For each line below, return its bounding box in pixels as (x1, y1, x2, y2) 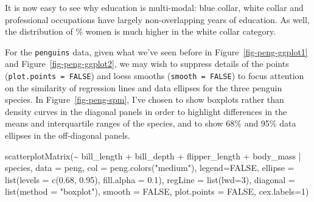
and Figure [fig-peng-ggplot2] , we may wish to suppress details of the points (5, 57, 289, 70)
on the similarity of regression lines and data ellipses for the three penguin (5, 81, 282, 94)
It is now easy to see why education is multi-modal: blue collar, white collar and (5, 1, 304, 13)
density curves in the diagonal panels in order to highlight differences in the (5, 105, 287, 117)
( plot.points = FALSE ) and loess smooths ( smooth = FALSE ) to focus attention (5, 69, 304, 82)
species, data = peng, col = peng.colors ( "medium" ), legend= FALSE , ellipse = (5, 161, 295, 174)
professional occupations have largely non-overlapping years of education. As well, (5, 13, 310, 26)
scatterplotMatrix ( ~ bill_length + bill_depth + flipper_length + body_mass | (5, 149, 301, 162)
